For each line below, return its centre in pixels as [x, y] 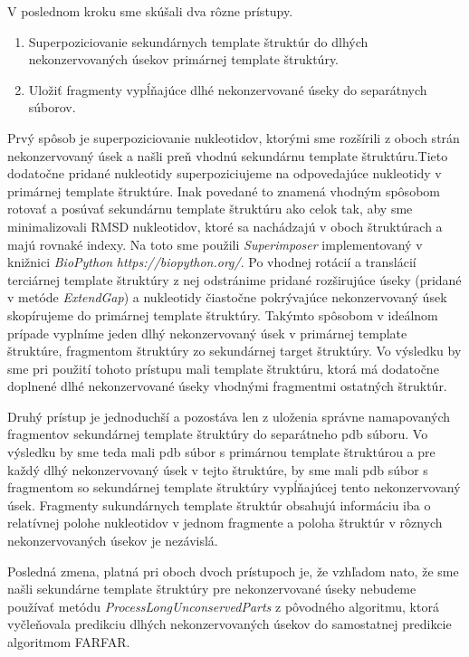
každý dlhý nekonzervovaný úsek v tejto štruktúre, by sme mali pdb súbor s [218, 469]
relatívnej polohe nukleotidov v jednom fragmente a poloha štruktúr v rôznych [225, 523]
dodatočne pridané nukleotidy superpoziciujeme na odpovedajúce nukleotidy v [225, 173]
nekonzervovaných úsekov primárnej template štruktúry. [183, 59]
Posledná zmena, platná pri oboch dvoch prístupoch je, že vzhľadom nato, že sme [233, 571]
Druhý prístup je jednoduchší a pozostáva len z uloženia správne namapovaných [229, 416]
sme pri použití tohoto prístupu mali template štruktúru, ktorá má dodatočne [223, 368]
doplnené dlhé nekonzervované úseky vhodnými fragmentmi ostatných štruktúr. [227, 386]
